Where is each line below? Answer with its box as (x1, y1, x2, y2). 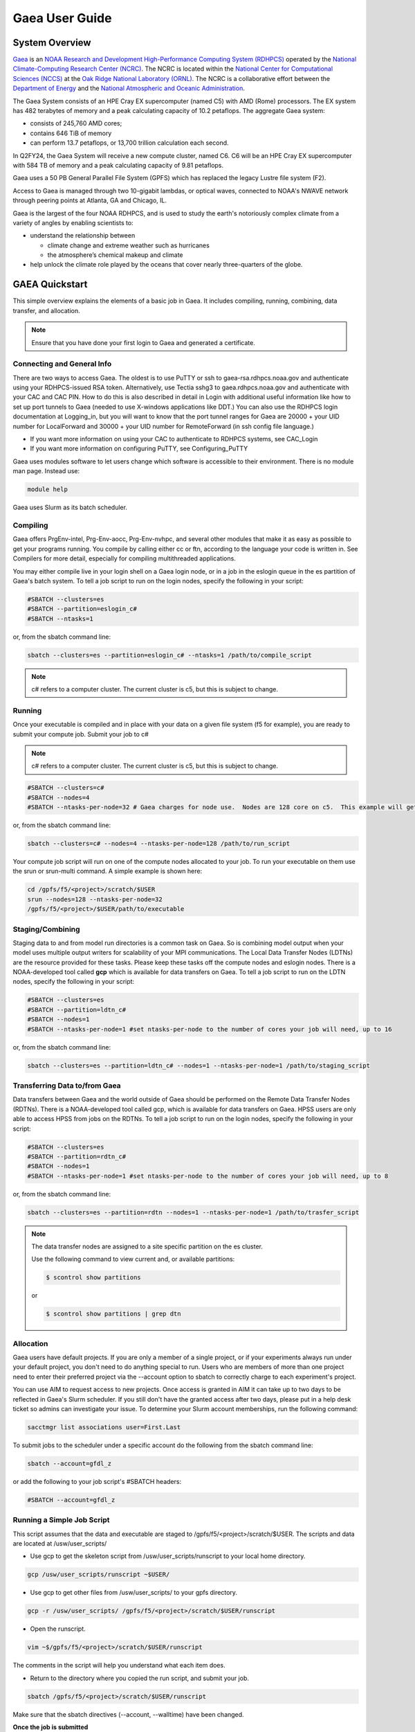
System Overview (12, 37, 91, 48)
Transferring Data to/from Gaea (12, 1081, 121, 1090)
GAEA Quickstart (12, 279, 88, 290)
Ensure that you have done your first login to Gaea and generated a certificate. (31, 338, 255, 346)
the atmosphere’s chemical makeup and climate (47, 251, 183, 259)
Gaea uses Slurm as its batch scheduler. (12, 503, 128, 512)
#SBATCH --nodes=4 (27, 793, 90, 802)
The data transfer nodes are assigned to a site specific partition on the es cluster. (31, 1242, 263, 1251)
